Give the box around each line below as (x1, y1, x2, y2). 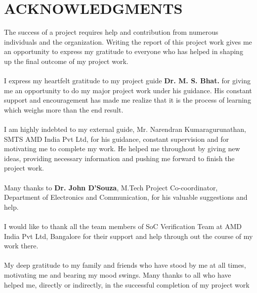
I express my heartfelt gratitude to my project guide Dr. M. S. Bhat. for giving (4, 75, 251, 86)
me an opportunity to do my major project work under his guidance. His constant (4, 85, 252, 95)
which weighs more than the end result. (4, 104, 124, 115)
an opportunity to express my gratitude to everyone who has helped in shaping (4, 46, 243, 57)
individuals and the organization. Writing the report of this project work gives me (4, 36, 252, 47)
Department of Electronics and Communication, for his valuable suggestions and (4, 192, 248, 202)
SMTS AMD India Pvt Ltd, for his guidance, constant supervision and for (4, 133, 229, 144)
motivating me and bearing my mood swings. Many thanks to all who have (4, 269, 231, 280)
